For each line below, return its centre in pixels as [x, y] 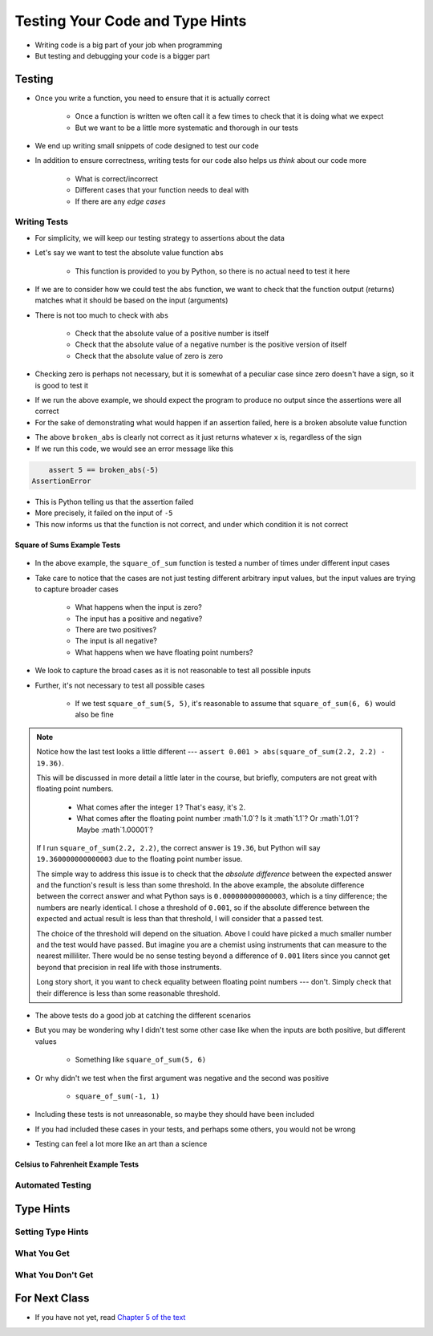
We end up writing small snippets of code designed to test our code [147, 146]
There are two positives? [115, 630]
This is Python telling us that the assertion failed [114, 502]
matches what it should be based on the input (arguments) [132, 300]
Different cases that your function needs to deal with [162, 190]
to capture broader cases [77, 589]
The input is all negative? [116, 641]
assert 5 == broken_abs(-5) [104, 470]
